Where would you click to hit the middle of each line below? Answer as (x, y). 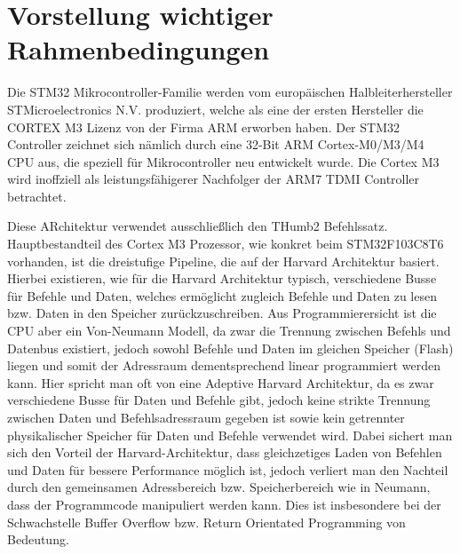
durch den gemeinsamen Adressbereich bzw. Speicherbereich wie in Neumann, (219, 487)
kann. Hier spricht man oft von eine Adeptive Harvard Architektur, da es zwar (221, 382)
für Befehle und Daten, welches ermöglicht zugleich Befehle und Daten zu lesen (222, 295)
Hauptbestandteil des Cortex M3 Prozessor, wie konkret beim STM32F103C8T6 (226, 244)
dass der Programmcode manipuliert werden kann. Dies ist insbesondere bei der (224, 504)
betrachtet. (37, 196)
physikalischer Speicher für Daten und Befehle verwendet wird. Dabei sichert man (230, 435)
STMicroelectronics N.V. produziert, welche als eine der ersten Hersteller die (215, 109)
